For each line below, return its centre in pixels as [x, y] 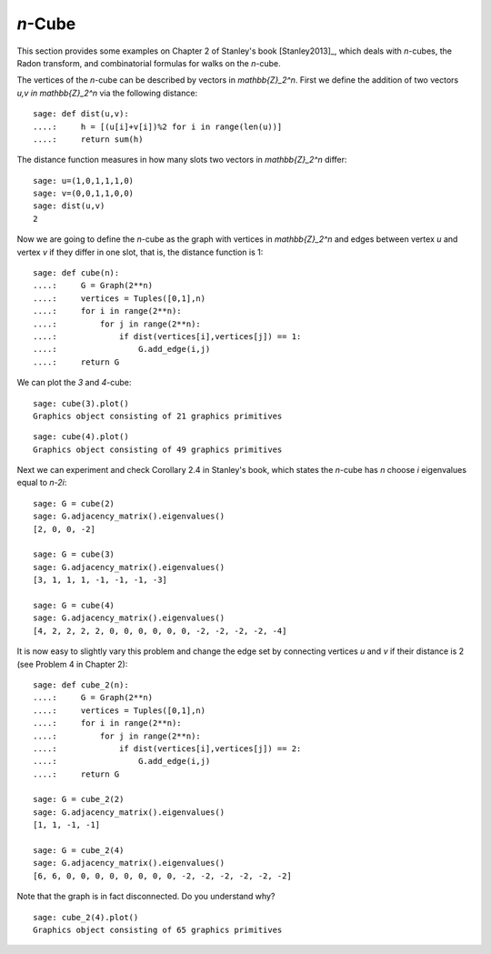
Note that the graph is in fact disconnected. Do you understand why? [146, 897]
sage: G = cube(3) [74, 554]
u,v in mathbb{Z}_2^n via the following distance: [107, 93]
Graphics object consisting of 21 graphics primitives [158, 416]
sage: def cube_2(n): [81, 685]
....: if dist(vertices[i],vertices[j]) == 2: [167, 748]
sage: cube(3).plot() [81, 403]
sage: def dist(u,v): [81, 114]
